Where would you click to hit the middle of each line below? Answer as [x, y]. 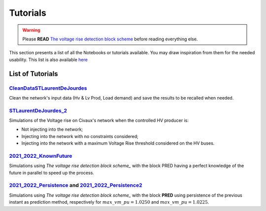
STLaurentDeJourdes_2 [38, 110]
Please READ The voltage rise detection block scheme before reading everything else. [110, 39]
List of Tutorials [34, 74]
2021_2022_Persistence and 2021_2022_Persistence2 [76, 185]
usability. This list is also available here [49, 60]
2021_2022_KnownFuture [41, 156]
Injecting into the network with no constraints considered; [80, 136]
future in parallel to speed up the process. [52, 173]
